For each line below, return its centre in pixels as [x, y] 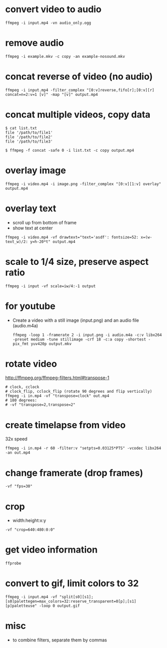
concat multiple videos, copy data [78, 115]
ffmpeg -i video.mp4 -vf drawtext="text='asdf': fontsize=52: [72, 237]
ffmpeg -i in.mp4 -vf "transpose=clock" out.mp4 [57, 396]
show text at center [33, 228]
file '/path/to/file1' [29, 132]
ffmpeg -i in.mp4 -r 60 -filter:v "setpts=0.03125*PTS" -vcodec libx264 [83, 448]
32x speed [16, 439]
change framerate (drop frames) [74, 473]
